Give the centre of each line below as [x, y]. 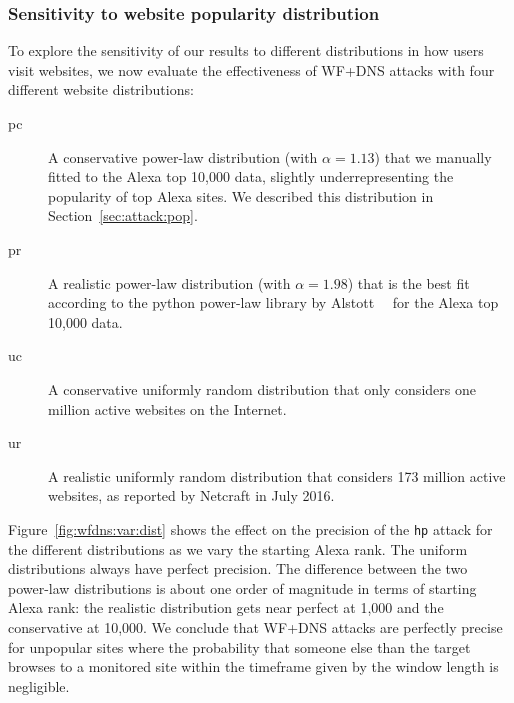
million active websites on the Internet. [167, 408]
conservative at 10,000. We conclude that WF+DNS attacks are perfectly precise [255, 626]
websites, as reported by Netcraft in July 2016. [191, 495]
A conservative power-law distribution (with [183, 156]
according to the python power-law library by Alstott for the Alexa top [273, 302]
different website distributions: [101, 89]
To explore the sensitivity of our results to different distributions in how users [246, 50]
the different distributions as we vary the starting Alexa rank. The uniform [238, 548]
